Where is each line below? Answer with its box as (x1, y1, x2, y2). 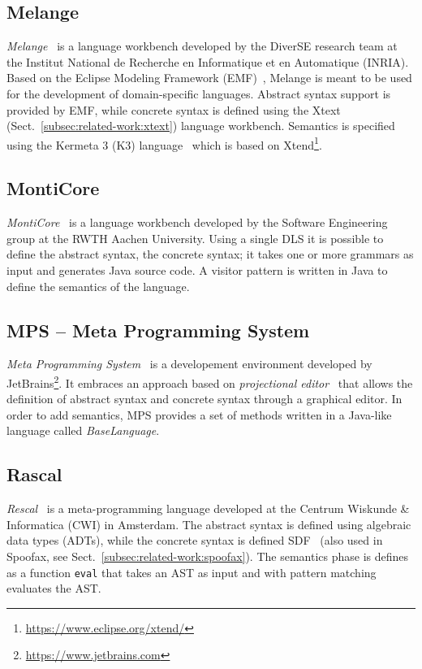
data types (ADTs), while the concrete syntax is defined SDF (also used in (6, 532, 383, 549)
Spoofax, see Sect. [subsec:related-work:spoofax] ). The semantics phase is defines (6, 548, 409, 564)
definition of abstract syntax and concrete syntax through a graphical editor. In (6, 390, 403, 407)
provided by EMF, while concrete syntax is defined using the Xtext (6, 101, 341, 118)
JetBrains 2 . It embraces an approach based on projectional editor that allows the (6, 371, 413, 391)
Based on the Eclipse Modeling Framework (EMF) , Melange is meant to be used (6, 69, 412, 86)
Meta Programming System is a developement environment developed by (6, 355, 372, 372)
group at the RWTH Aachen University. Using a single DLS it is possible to (6, 229, 384, 246)
